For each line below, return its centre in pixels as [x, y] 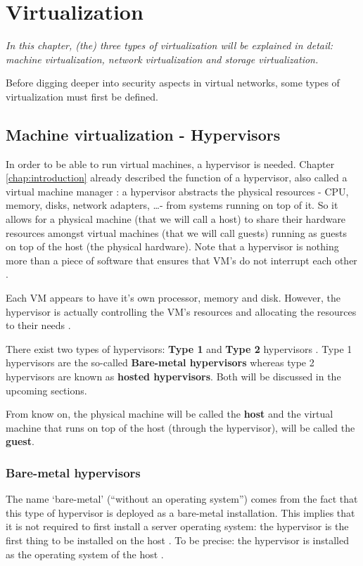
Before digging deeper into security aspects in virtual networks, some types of [173, 83]
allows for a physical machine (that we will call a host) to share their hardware [176, 219]
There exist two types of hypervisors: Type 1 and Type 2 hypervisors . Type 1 [179, 348]
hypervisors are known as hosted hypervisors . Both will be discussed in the [173, 377]
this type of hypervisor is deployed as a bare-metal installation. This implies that [180, 512]
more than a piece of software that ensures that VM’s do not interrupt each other [181, 260]
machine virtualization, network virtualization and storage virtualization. [162, 59]
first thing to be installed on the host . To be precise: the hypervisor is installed [177, 540]
